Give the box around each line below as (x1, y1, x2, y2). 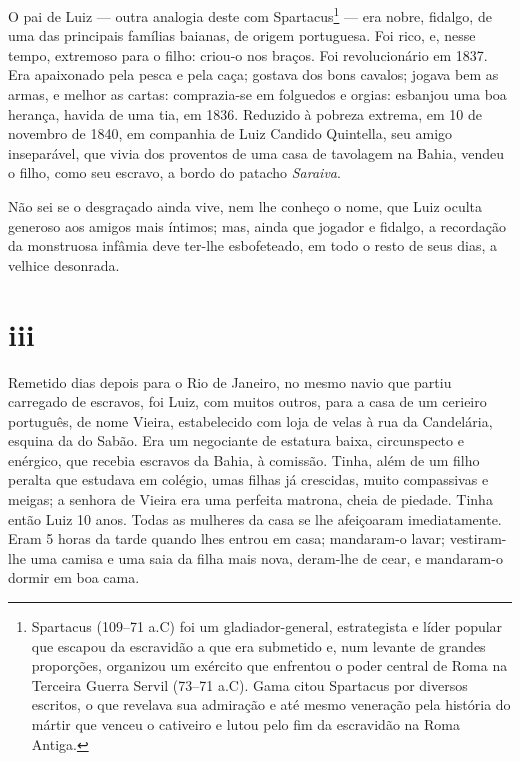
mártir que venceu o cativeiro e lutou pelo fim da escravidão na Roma (31, 714, 460, 734)
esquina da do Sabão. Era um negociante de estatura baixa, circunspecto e (8, 430, 464, 451)
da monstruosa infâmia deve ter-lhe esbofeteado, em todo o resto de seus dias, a (8, 235, 498, 256)
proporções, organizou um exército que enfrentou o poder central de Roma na (31, 655, 508, 676)
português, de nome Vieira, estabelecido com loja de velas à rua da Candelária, (8, 410, 493, 431)
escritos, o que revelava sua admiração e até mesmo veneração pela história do (31, 694, 511, 715)
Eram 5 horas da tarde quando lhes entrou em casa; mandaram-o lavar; (8, 528, 445, 549)
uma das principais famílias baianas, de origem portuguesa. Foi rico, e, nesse (8, 25, 476, 46)
